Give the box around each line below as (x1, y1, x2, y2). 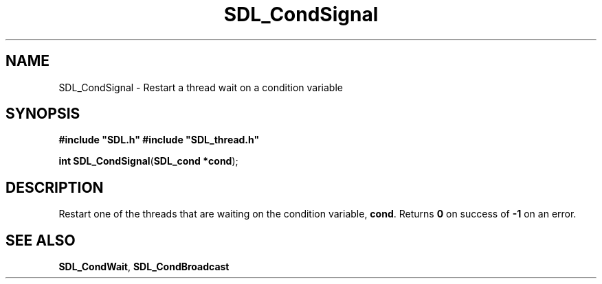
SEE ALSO (5, 231, 76, 249)
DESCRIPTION (5, 178, 104, 196)
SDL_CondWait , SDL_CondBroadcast (58, 261, 230, 273)
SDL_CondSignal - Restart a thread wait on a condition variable (58, 81, 343, 93)
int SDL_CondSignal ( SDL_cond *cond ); (58, 155, 238, 167)
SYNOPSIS (5, 105, 80, 123)
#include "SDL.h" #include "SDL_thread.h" (58, 134, 260, 146)
